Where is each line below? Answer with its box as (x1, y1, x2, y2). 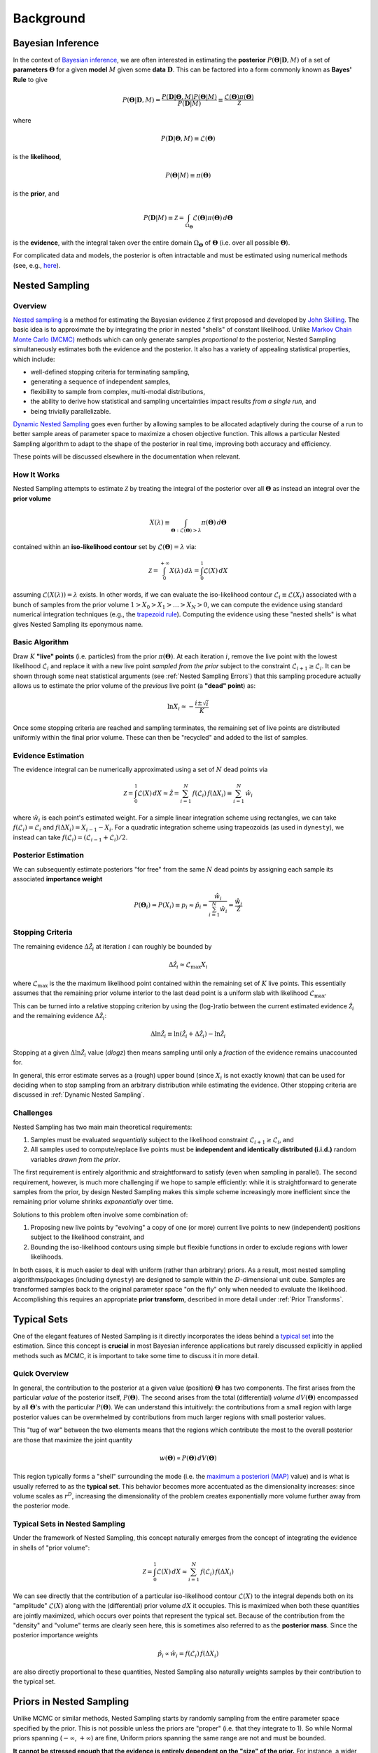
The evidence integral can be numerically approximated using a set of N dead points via (13, 765, 268, 774)
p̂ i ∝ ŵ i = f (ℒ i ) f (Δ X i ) (157, 1649, 219, 1659)
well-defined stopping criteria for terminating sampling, (30, 367, 190, 376)
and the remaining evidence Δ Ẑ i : (13, 1012, 107, 1022)
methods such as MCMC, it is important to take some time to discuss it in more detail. (13, 1351, 260, 1360)
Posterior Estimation (13, 851, 84, 860)
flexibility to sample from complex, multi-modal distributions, (30, 387, 206, 395)
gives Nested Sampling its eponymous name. (13, 620, 143, 628)
